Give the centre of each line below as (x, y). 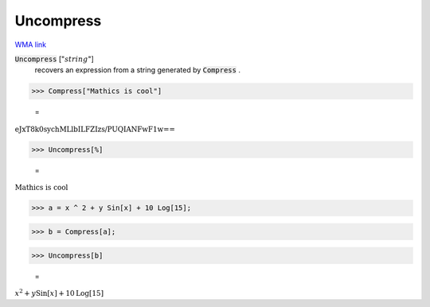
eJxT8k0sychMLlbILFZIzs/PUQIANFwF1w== (95, 129)
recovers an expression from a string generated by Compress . (137, 70)
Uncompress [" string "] (55, 59)
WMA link (31, 45)
